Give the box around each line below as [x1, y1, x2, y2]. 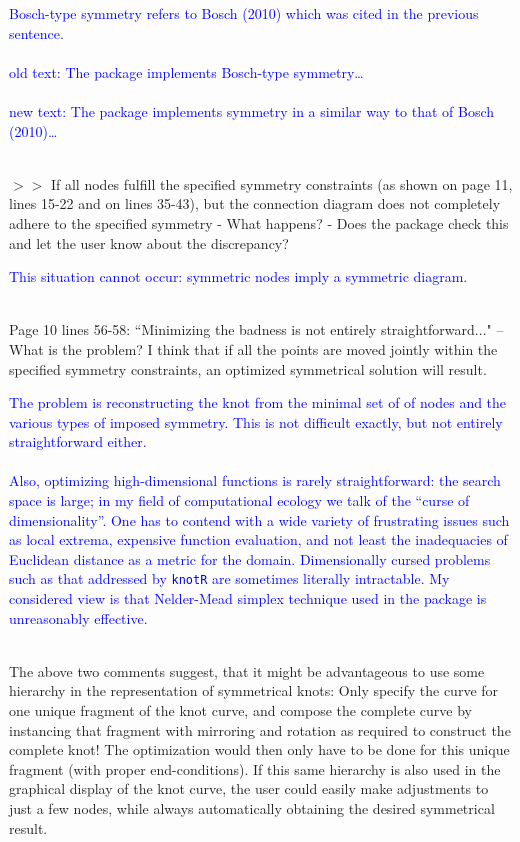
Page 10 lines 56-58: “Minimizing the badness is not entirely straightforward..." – [9, 319, 504, 340]
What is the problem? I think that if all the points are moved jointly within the [9, 338, 498, 359]
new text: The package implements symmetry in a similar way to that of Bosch [9, 100, 495, 121]
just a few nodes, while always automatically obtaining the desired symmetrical [9, 798, 495, 819]
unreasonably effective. [9, 607, 148, 628]
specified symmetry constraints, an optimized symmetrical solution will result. [9, 358, 487, 379]
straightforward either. [9, 431, 147, 452]
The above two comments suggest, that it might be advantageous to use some [9, 660, 485, 681]
